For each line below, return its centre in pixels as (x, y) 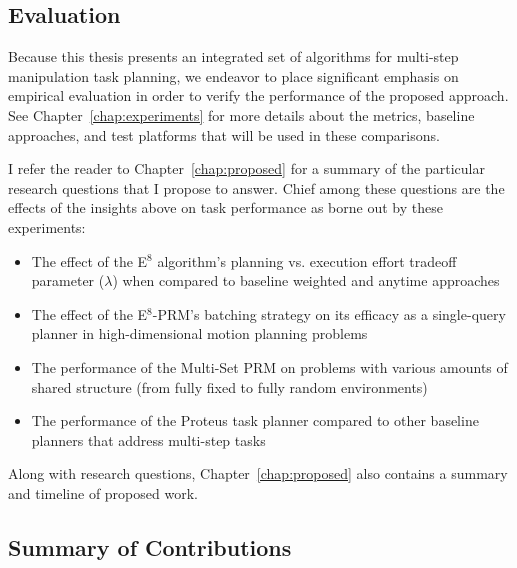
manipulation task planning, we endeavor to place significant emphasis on (233, 75)
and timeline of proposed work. (103, 492)
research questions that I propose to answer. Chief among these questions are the (256, 187)
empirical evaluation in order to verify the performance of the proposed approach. (258, 95)
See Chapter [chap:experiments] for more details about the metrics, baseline (241, 114)
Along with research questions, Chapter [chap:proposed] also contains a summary (258, 473)
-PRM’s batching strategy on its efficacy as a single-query (329, 313)
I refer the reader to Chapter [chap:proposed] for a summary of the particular (246, 168)
